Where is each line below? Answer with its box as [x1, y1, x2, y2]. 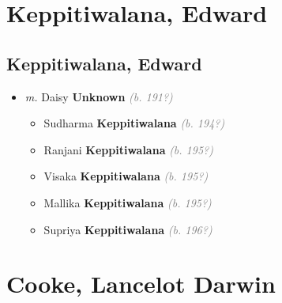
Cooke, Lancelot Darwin [6, 267, 276, 300]
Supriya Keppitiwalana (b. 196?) [43, 221, 212, 237]
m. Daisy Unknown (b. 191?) [24, 88, 173, 104]
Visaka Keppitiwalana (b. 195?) [43, 168, 209, 184]
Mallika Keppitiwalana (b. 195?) [43, 194, 212, 210]
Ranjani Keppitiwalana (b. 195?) [43, 141, 213, 157]
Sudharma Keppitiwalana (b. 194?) [43, 115, 225, 131]
